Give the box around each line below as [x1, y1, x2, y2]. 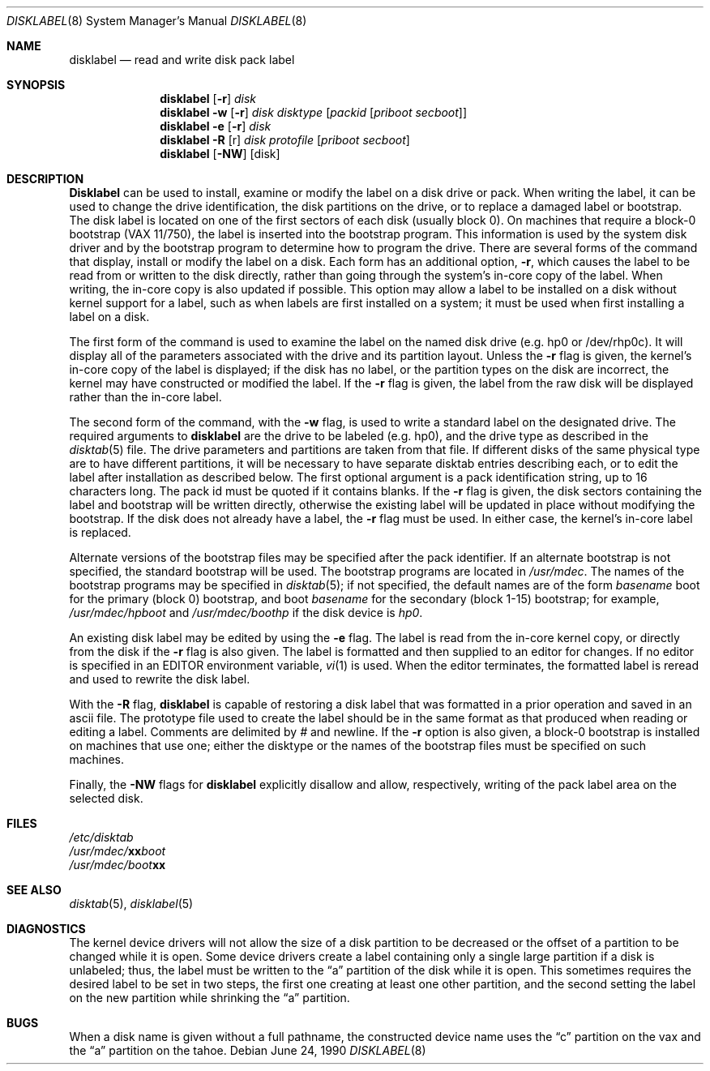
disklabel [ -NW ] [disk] [160, 147, 280, 161]
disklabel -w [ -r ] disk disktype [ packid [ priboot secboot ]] [160, 105, 468, 119]
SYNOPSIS [6, 78, 66, 92]
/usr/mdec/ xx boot [69, 844, 166, 858]
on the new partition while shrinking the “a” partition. [69, 991, 350, 1005]
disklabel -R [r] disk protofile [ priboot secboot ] [160, 133, 410, 147]
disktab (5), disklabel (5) [69, 897, 194, 910]
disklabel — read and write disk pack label [69, 53, 295, 66]
